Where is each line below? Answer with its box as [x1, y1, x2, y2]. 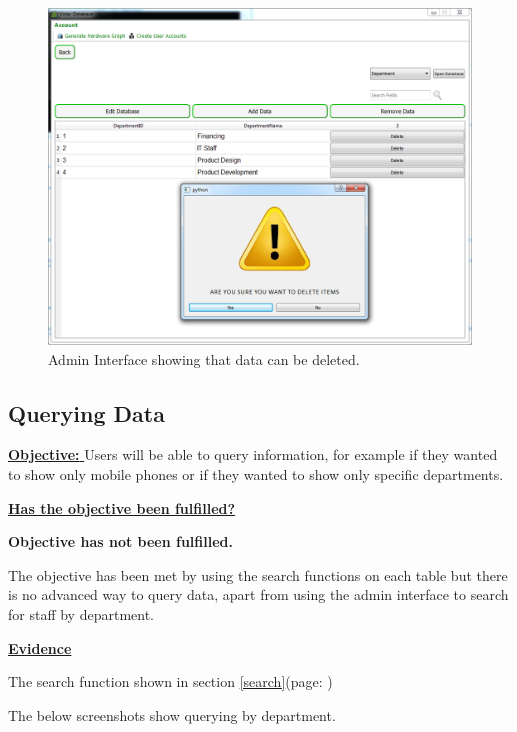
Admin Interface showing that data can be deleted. [48, 348, 360, 369]
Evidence [8, 637, 72, 658]
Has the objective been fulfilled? [8, 497, 236, 518]
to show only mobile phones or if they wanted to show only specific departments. [8, 464, 504, 485]
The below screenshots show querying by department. [8, 704, 336, 725]
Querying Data [8, 397, 165, 428]
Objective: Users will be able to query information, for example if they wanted [8, 444, 498, 465]
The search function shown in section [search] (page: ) [8, 671, 333, 692]
